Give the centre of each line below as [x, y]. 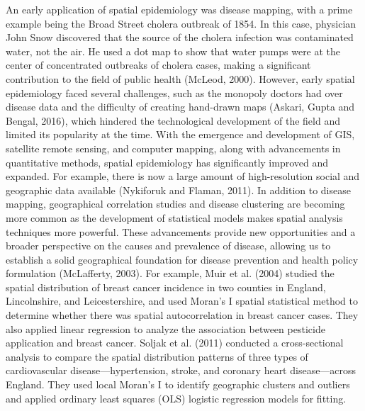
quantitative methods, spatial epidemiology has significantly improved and [167, 162]
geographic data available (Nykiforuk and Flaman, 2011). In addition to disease [178, 190]
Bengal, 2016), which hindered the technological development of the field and [173, 120]
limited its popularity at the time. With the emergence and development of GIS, [180, 134]
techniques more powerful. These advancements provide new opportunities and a [181, 231]
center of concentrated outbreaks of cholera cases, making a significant [158, 65]
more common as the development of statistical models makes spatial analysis [174, 217]
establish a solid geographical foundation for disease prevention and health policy [182, 259]
